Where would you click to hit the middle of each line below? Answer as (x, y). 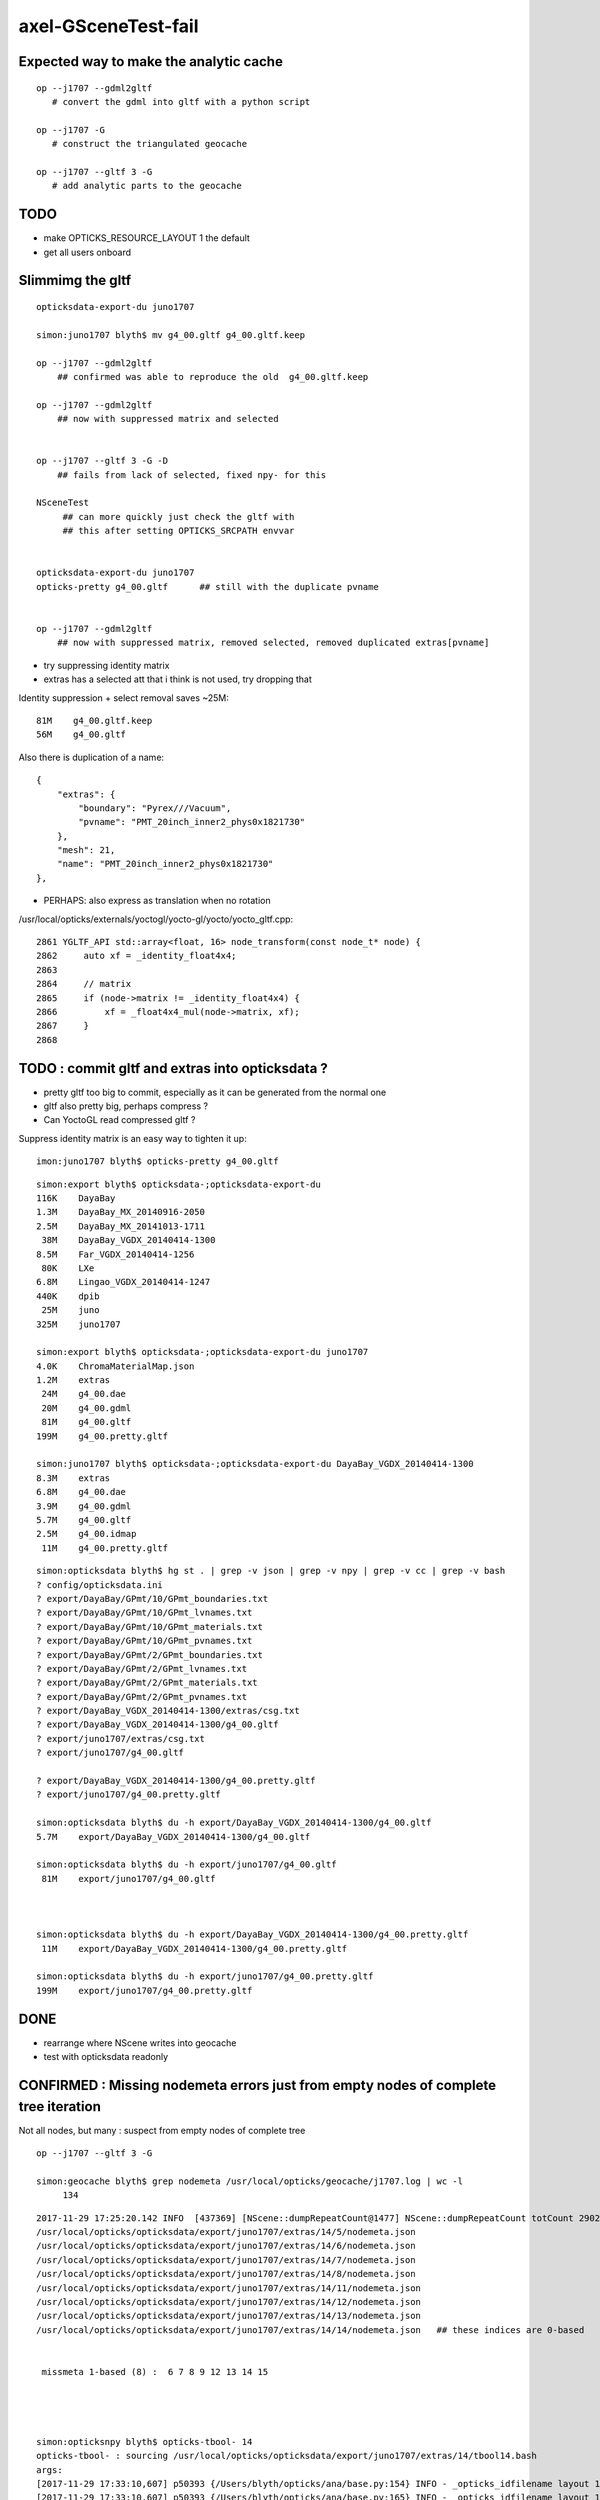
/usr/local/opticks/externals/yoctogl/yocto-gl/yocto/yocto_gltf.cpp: (156, 919)
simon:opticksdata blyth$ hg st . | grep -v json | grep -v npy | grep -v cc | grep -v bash (271, 1571)
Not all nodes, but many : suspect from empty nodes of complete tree (162, 2130)
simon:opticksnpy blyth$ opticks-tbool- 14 (144, 2441)
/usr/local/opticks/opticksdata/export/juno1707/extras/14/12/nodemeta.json (229, 2301)
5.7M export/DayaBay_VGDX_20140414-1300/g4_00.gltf (173, 1836)
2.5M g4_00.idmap (86, 1534)
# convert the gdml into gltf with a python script (181, 101)
